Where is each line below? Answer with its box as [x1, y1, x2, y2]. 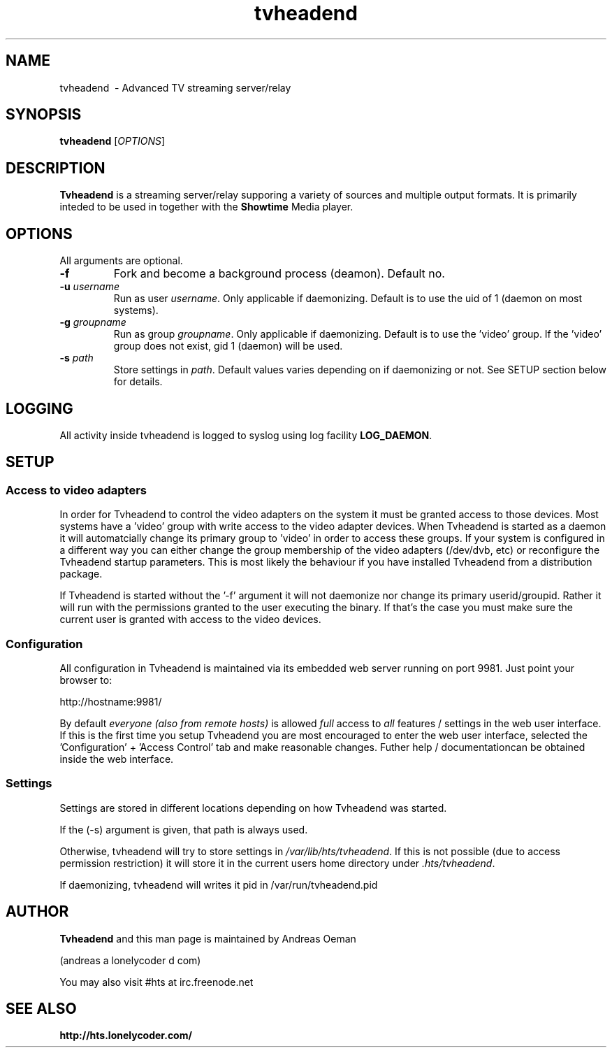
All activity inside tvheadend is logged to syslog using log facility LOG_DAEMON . [59, 429, 432, 441]
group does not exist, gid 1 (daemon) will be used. [113, 340, 343, 352]
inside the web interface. [59, 752, 174, 765]
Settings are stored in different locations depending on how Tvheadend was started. [59, 801, 447, 814]
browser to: [59, 673, 112, 686]
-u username [59, 280, 120, 293]
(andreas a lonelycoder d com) [59, 954, 201, 966]
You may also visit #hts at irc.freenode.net [59, 975, 254, 988]
